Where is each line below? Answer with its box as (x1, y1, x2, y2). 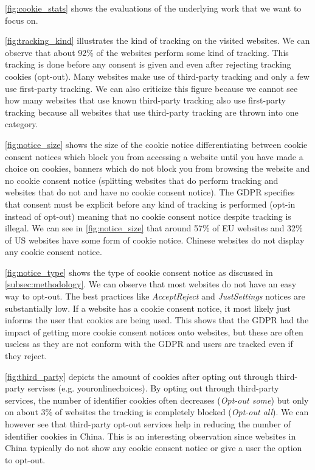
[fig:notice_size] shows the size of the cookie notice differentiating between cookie (5, 138, 308, 150)
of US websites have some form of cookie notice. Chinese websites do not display (5, 233, 305, 246)
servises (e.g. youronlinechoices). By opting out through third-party (27, 382, 279, 395)
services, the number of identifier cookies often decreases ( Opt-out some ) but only (5, 393, 309, 406)
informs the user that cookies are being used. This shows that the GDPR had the (5, 314, 309, 326)
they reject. (5, 349, 47, 362)
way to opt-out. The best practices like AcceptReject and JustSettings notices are (5, 290, 305, 303)
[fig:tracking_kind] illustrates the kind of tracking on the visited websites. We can (5, 34, 310, 47)
